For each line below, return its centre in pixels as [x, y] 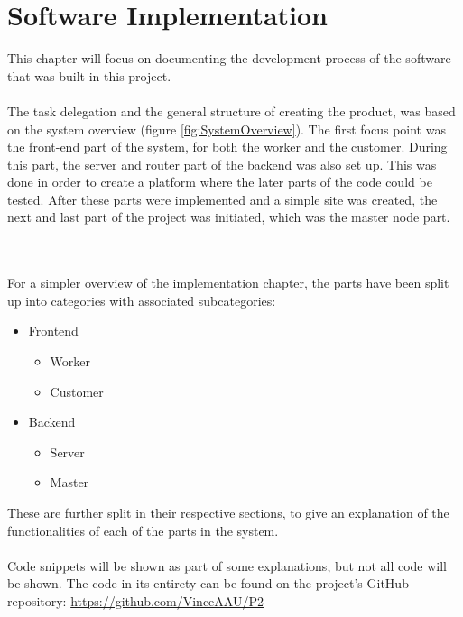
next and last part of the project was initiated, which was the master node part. [229, 217]
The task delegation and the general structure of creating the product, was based [231, 111]
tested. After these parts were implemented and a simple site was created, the [222, 199]
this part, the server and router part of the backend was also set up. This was [222, 164]
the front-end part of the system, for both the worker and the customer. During [227, 147]
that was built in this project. [89, 75]
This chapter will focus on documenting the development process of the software [229, 58]
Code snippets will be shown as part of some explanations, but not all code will [227, 565]
